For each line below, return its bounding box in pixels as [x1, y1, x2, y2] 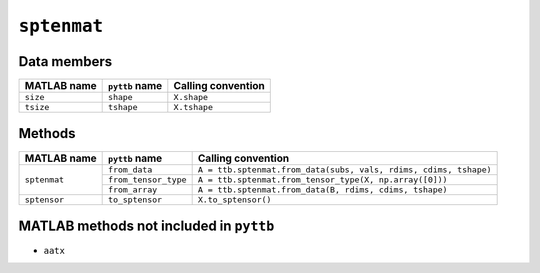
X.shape [173, 92, 209, 103]
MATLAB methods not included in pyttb [18, 218, 275, 234]
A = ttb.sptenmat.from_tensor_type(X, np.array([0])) [197, 174, 448, 185]
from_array [108, 184, 158, 195]
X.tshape [173, 102, 214, 113]
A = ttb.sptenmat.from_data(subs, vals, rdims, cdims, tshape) [197, 164, 492, 175]
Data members [18, 53, 113, 70]
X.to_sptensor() [197, 194, 272, 205]
